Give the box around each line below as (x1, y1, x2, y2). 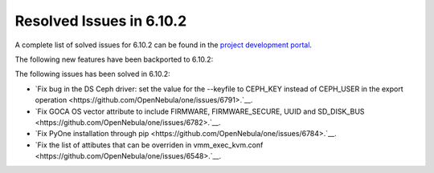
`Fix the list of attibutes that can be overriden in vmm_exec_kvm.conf (35, 140, 264, 150)
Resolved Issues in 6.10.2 (14, 12, 187, 30)
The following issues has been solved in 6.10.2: (14, 69, 170, 79)
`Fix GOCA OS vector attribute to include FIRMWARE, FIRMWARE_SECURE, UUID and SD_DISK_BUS (35, 107, 365, 116)
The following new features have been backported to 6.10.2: (14, 54, 214, 64)
